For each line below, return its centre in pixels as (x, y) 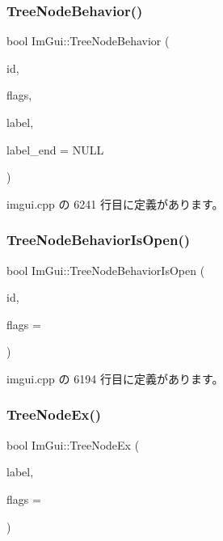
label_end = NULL (55, 149)
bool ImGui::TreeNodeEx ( (73, 444)
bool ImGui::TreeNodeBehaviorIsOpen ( (106, 270)
